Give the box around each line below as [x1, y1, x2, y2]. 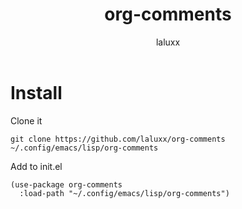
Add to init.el [10, 160, 63, 172]
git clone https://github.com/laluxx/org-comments [10, 134, 226, 144]
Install [10, 81, 63, 104]
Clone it [10, 114, 43, 127]
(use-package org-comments [10, 179, 123, 190]
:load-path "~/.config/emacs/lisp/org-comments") [19, 188, 230, 198]
